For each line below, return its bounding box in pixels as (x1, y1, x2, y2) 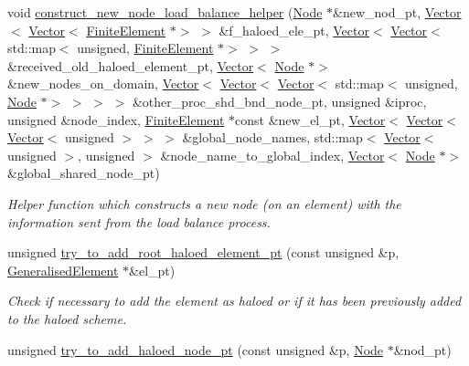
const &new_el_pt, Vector (235, 110, 386, 129)
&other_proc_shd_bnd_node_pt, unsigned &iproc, (132, 91, 427, 110)
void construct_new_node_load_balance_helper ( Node (7, 3, 323, 21)
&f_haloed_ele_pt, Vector (219, 20, 369, 39)
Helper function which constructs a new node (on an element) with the (7, 193, 401, 213)
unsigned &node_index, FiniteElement (7, 110, 225, 129)
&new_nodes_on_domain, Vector (7, 74, 199, 93)
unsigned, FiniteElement (77, 38, 214, 58)
